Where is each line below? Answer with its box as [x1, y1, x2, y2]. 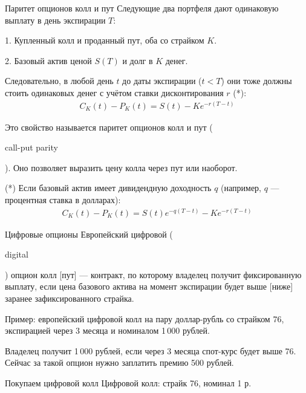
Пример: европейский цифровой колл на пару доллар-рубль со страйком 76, [5, 312, 284, 325]
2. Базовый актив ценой [5, 54, 92, 67]
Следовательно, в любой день [5, 74, 114, 87]
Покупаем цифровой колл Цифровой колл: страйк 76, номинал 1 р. [5, 376, 252, 389]
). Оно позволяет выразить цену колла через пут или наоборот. [5, 161, 238, 174]
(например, [221, 181, 261, 194]
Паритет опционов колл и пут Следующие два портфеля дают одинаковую [5, 2, 279, 14]
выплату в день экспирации [5, 13, 106, 26]
